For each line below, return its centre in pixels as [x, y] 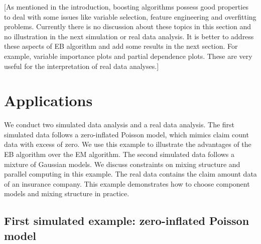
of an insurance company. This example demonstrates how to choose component [127, 183]
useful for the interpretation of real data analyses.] [82, 66]
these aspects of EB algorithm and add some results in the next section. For [121, 46]
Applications [48, 100]
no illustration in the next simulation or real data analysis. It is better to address [129, 36]
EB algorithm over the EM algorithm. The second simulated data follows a [119, 154]
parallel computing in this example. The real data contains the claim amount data [130, 174]
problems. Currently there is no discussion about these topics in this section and [128, 26]
